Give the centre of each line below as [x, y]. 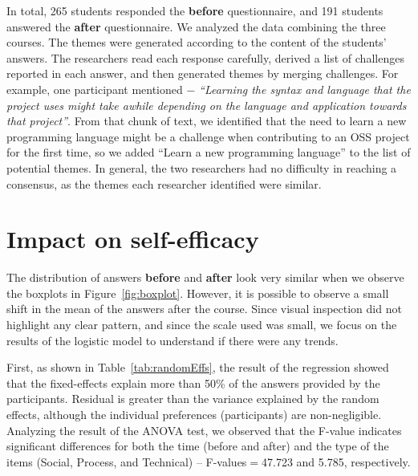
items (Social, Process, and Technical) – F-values [127, 461]
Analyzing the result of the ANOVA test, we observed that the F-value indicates [204, 430]
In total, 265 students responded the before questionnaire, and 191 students [195, 10]
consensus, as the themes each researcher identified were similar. [164, 183]
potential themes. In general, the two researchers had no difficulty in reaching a [202, 167]
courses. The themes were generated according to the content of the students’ [197, 42]
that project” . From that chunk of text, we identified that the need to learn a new [207, 121]
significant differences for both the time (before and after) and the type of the [198, 446]
